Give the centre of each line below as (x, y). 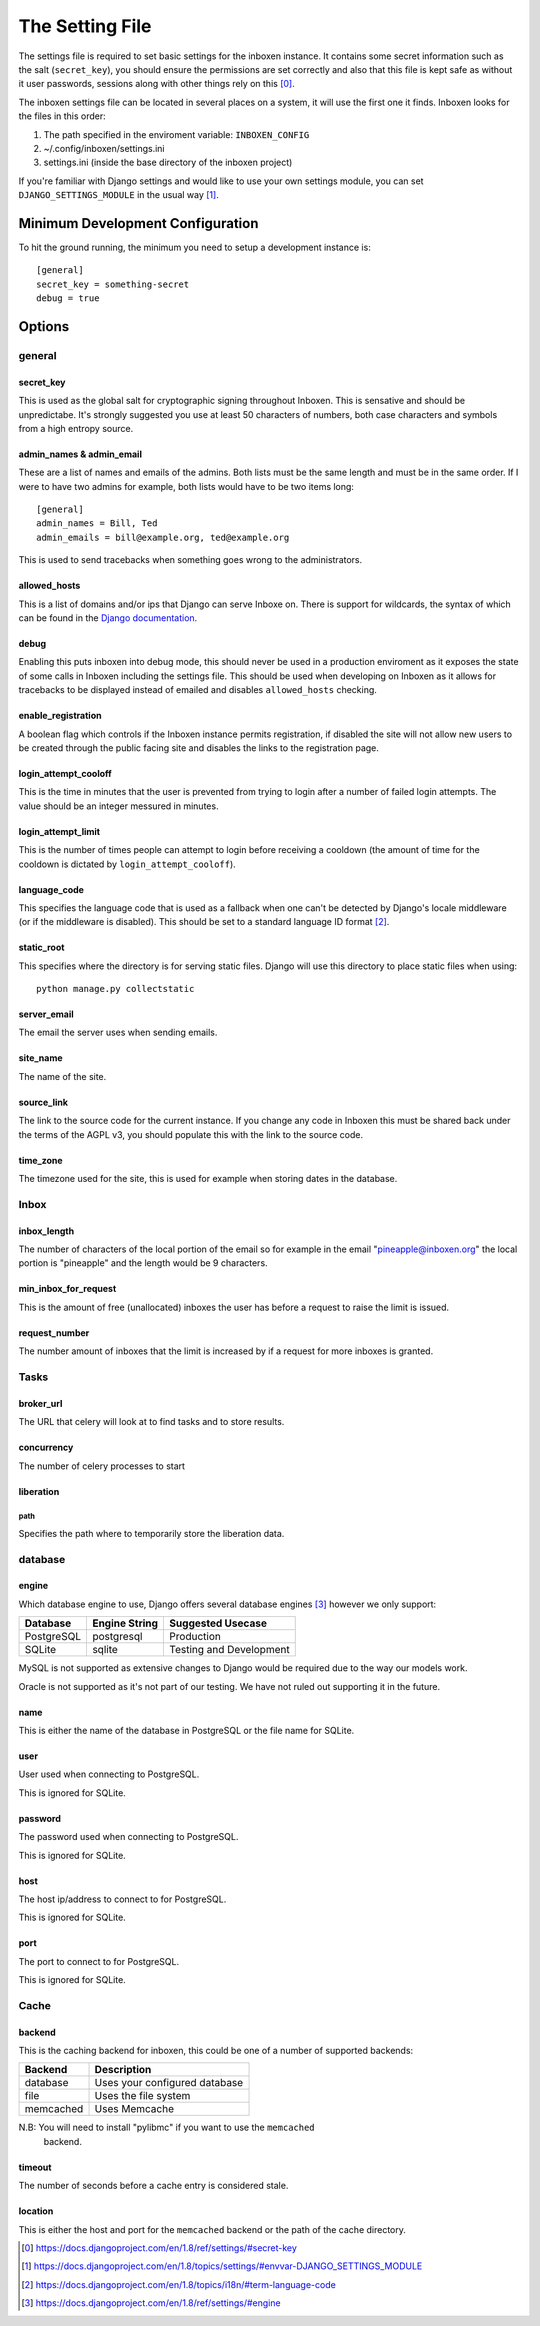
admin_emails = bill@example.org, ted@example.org (163, 537)
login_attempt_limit (59, 831)
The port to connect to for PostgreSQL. (99, 1961)
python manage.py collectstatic (115, 989)
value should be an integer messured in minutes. (118, 806)
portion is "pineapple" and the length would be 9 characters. (143, 1263)
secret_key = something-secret (113, 284)
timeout (35, 2167)
